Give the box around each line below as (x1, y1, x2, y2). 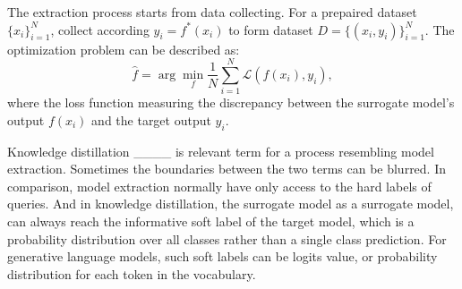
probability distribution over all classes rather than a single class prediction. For (7, 229, 447, 248)
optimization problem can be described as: (7, 39, 240, 58)
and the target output (91, 110, 211, 129)
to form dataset (228, 20, 313, 38)
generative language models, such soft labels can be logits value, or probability (7, 247, 438, 266)
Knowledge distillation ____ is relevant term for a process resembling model (7, 141, 434, 160)
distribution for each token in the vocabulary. (7, 264, 256, 283)
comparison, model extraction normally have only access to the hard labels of (7, 176, 432, 195)
